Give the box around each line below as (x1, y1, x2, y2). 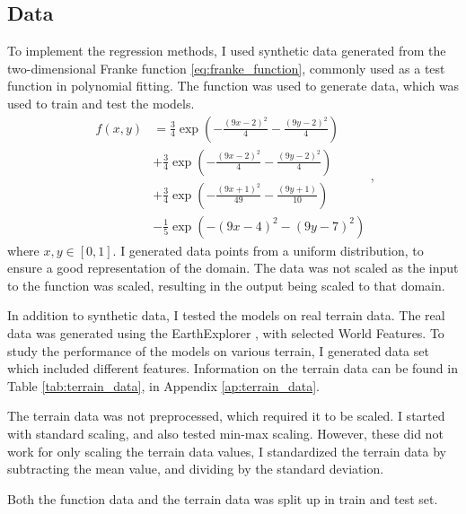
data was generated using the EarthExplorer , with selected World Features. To (7, 324, 444, 343)
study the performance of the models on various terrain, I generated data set (7, 341, 429, 360)
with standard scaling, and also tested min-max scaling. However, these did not (7, 424, 444, 443)
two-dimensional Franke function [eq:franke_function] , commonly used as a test (7, 58, 445, 77)
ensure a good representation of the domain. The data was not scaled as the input (7, 258, 459, 277)
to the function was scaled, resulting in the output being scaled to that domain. (7, 275, 445, 294)
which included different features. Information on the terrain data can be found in (7, 359, 458, 378)
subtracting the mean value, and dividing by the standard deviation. (7, 459, 384, 478)
